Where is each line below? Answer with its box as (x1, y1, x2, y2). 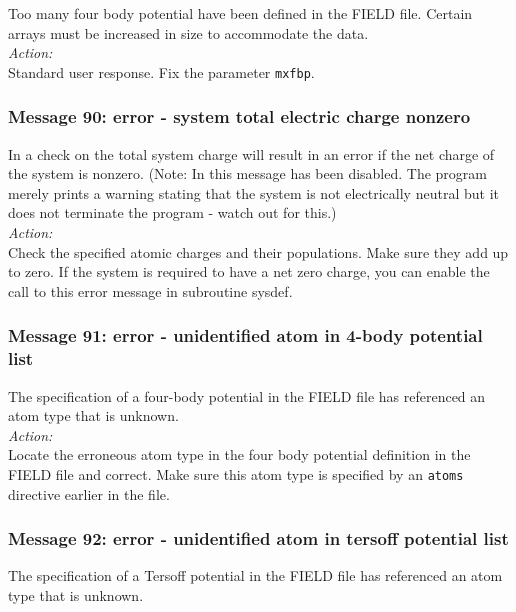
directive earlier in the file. (8, 483, 170, 504)
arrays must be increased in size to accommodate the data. (8, 22, 369, 43)
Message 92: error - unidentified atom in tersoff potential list (8, 526, 509, 551)
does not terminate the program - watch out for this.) (8, 202, 337, 223)
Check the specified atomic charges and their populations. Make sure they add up (8, 241, 509, 262)
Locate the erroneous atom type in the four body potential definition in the (8, 444, 471, 465)
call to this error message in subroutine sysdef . (8, 280, 293, 301)
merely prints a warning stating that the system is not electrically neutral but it (8, 182, 499, 203)
